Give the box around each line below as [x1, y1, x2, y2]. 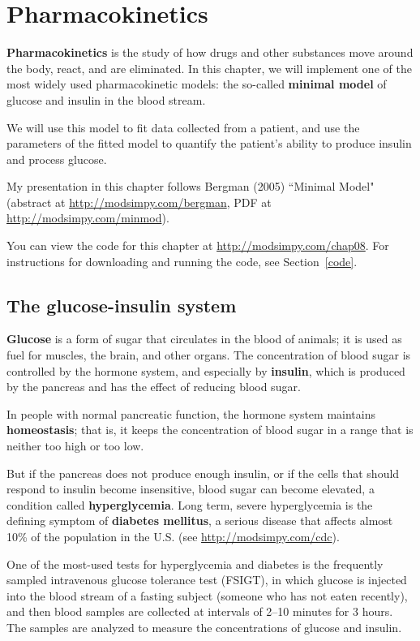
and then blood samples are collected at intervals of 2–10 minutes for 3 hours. [6, 603, 393, 620]
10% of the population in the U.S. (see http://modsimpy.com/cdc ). [6, 527, 340, 544]
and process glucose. [6, 150, 107, 167]
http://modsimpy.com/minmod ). [6, 209, 169, 226]
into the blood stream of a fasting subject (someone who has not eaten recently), [6, 587, 408, 604]
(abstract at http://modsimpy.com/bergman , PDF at [6, 193, 272, 210]
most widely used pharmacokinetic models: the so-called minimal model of [6, 75, 387, 92]
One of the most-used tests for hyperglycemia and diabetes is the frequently [6, 555, 384, 572]
